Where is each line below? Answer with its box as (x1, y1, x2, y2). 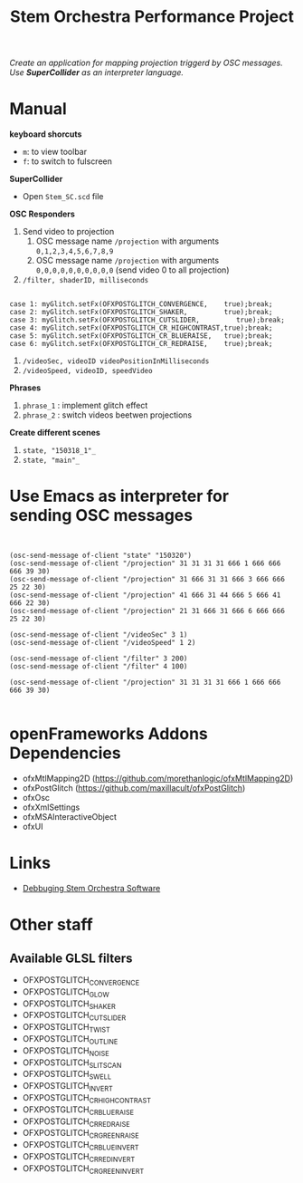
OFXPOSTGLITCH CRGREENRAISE (22, 1128, 140, 1140)
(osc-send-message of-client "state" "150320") (9, 551, 193, 561)
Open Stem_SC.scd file (22, 191, 104, 202)
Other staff (9, 915, 93, 935)
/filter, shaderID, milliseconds (22, 276, 149, 285)
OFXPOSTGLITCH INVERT (22, 1081, 113, 1093)
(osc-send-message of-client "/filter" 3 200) (9, 654, 188, 663)
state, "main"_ (22, 456, 80, 466)
